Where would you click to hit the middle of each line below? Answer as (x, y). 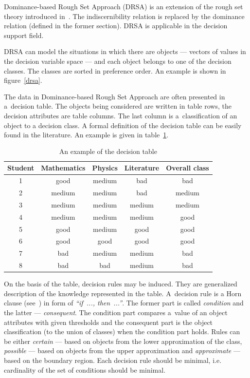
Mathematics (63, 168)
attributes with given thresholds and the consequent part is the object (108, 322)
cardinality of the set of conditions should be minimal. (85, 369)
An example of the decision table (108, 151)
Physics (105, 168)
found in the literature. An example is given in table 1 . (86, 135)
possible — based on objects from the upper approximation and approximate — (122, 350)
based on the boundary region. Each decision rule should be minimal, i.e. (113, 360)
